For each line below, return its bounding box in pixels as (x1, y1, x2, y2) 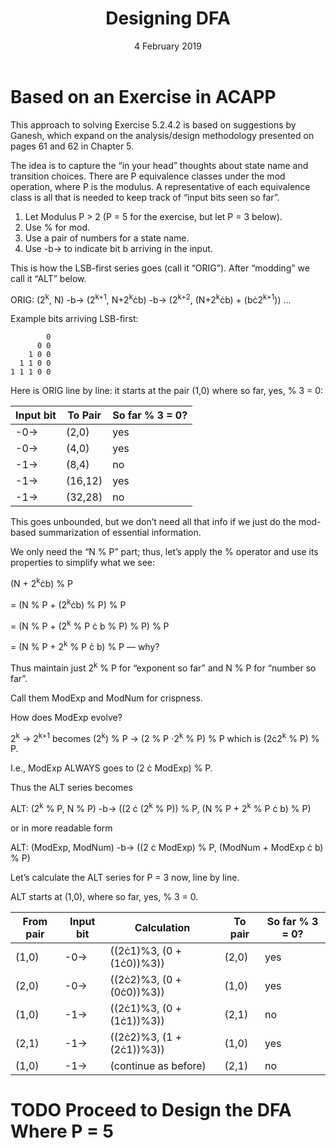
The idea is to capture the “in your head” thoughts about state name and (10, 159, 309, 171)
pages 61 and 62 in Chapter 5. (10, 140, 135, 152)
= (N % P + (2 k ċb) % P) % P (10, 597, 127, 611)
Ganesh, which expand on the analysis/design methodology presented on (10, 129, 315, 141)
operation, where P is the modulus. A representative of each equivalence (10, 180, 311, 192)
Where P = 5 (10, 1120, 115, 1143)
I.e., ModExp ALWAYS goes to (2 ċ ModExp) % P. (10, 762, 213, 774)
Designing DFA (105, 7, 231, 30)
